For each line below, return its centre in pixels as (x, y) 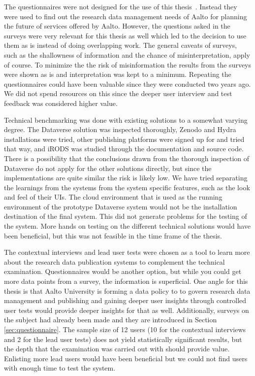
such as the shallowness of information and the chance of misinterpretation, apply (127, 54)
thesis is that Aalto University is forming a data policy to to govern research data (127, 291)
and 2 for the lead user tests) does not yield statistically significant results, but (123, 339)
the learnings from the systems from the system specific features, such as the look (127, 187)
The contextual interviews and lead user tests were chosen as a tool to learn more (127, 252)
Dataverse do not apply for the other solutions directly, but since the (108, 168)
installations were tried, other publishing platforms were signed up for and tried (124, 139)
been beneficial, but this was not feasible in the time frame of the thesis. (113, 235)
